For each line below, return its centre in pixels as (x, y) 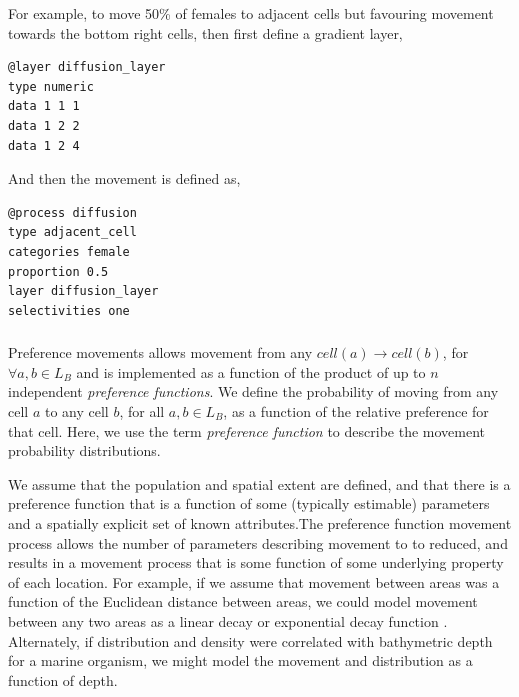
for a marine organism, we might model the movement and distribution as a (240, 660)
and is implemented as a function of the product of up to (251, 371)
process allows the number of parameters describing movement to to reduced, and (258, 542)
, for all (142, 411)
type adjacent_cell (72, 232)
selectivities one (69, 310)
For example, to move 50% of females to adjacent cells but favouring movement (251, 13)
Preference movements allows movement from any (160, 352)
